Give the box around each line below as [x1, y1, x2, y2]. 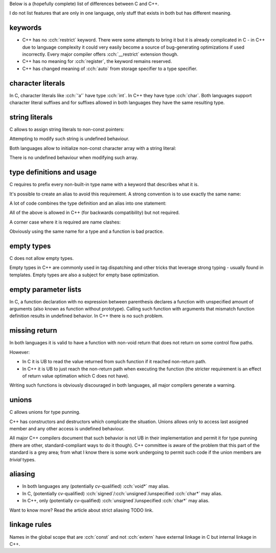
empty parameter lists [9, 285, 82, 294]
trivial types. [9, 456, 36, 462]
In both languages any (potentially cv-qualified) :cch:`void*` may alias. [22, 483, 170, 490]
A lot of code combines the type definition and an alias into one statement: [9, 200, 167, 206]
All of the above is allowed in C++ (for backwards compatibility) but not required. [9, 210, 180, 216]
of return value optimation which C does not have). [22, 372, 130, 379]
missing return [9, 326, 57, 335]
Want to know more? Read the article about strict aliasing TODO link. [9, 507, 154, 513]
